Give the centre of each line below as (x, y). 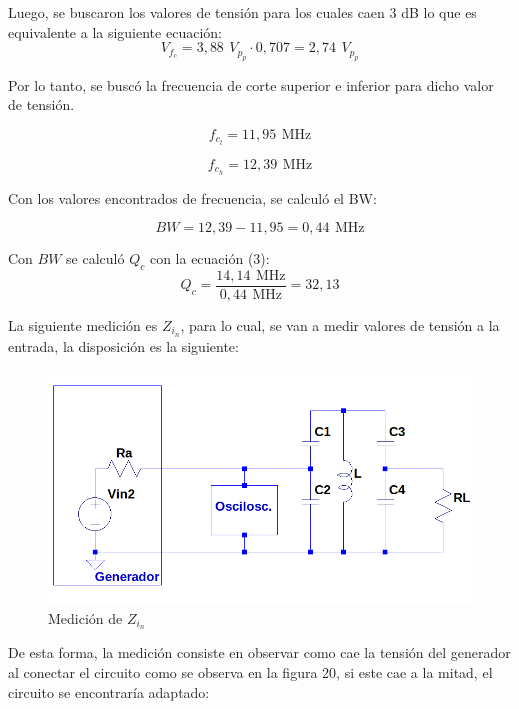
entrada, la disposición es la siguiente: (123, 345)
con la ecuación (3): (209, 258)
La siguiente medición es (83, 324)
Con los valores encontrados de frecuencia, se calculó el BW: (192, 197)
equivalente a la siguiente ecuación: (115, 31)
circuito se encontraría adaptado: (109, 691)
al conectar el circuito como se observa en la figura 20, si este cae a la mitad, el (250, 671)
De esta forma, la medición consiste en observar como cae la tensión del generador (259, 652)
